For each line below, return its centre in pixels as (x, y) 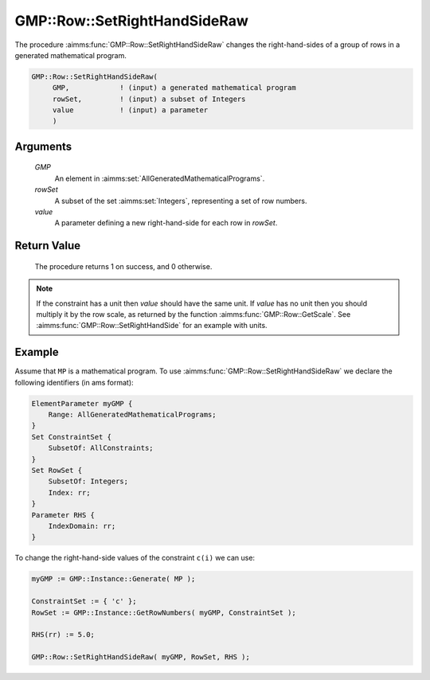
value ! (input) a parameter (130, 110)
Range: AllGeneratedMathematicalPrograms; (132, 415)
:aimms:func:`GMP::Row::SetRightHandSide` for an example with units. (152, 326)
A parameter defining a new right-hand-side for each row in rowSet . (166, 223)
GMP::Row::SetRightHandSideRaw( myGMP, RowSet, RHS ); (141, 657)
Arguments (43, 146)
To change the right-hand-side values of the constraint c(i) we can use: (135, 558)
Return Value (48, 246)
